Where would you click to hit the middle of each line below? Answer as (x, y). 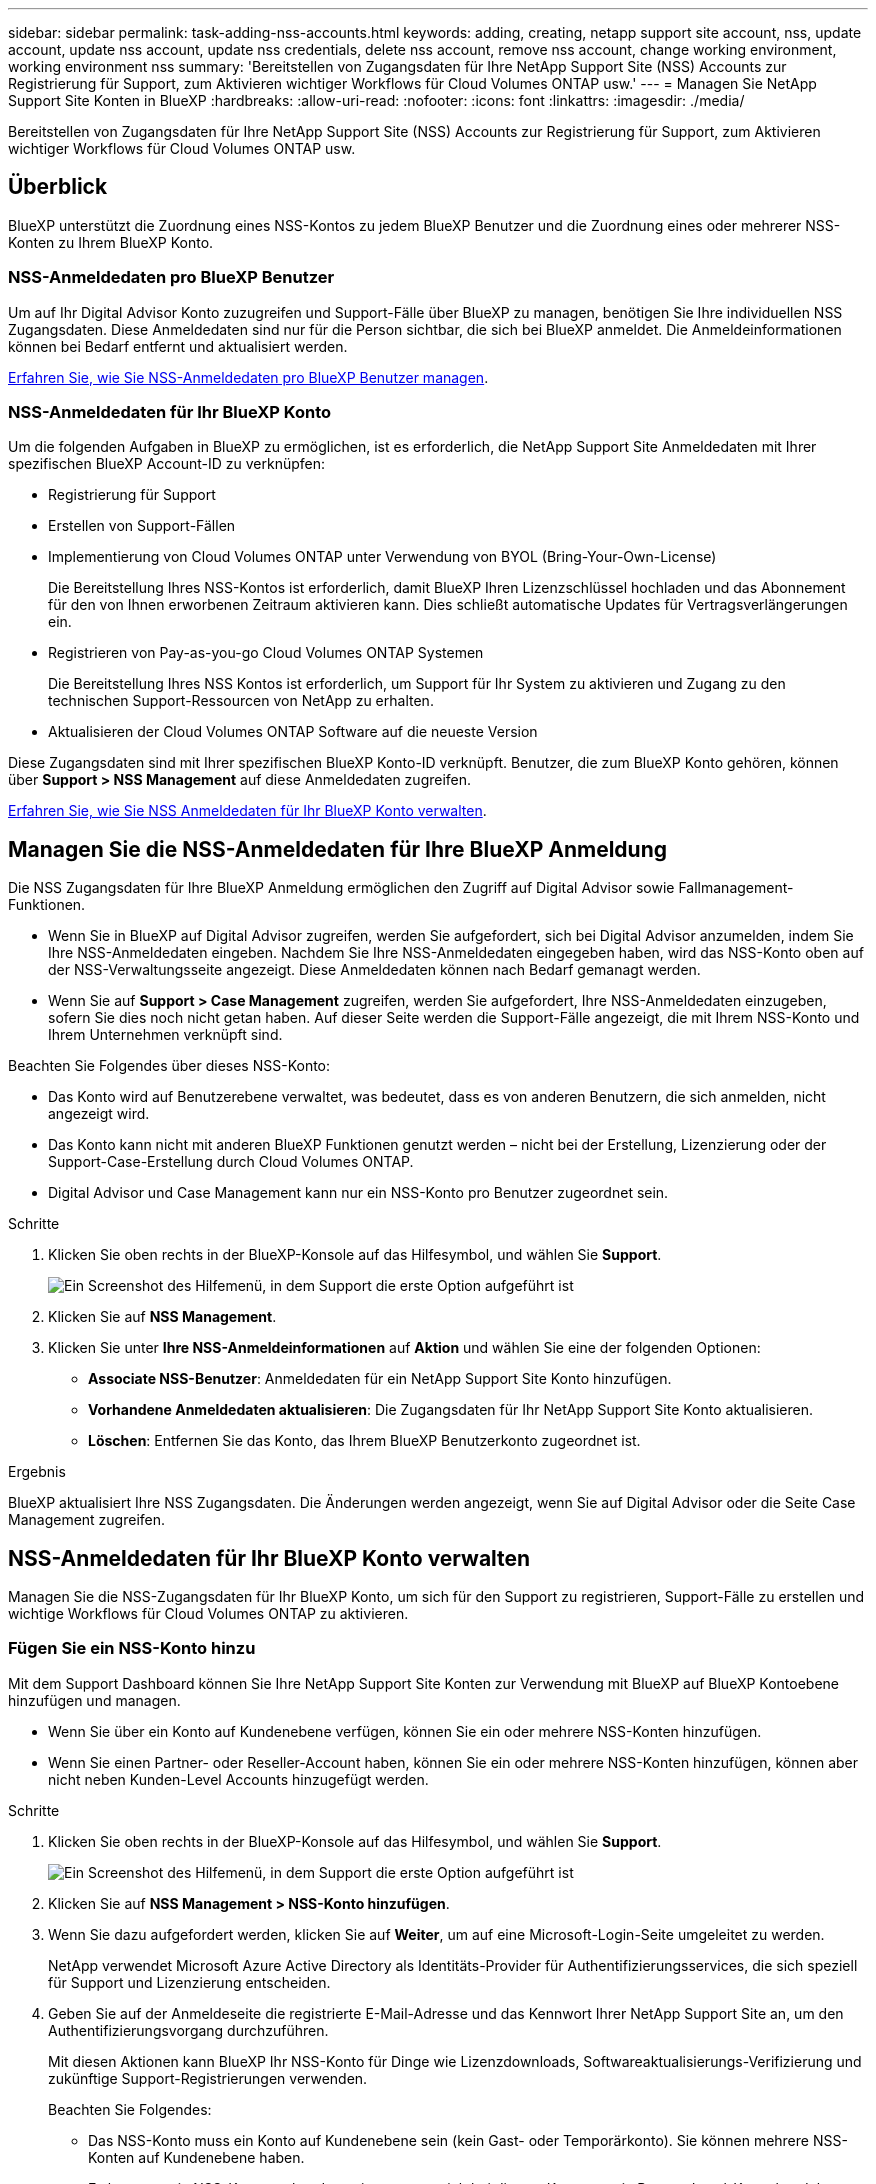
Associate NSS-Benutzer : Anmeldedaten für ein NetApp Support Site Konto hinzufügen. (380, 1379)
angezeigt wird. (99, 1114)
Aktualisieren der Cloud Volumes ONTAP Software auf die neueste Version (293, 732)
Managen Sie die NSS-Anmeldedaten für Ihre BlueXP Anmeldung (338, 849)
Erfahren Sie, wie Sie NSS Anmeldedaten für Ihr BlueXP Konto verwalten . (247, 811)
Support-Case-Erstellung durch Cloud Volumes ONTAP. (231, 1162)
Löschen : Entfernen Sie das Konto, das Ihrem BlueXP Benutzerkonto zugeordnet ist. (364, 1441)
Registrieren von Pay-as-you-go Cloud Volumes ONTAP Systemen (266, 653)
